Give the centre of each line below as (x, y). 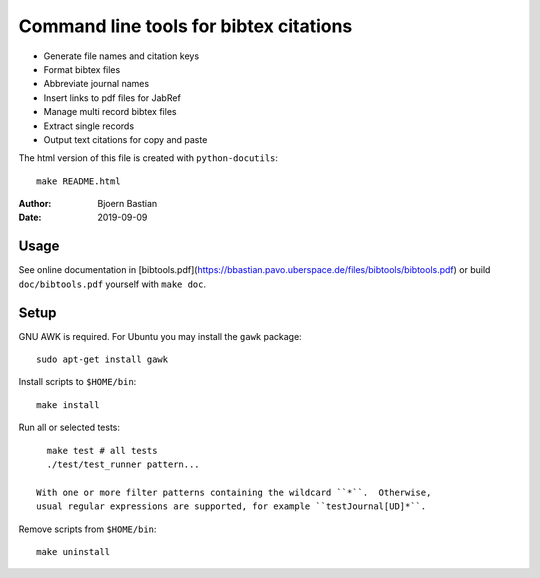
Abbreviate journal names (96, 84)
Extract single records (89, 126)
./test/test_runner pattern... (123, 464)
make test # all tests (102, 450)
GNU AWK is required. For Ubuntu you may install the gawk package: (160, 336)
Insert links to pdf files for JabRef (112, 97)
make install (68, 404)
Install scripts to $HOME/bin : (77, 382)
